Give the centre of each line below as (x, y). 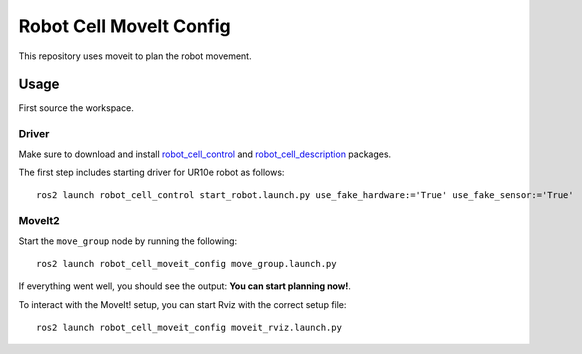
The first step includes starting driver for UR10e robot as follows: (151, 172)
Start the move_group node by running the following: (128, 241)
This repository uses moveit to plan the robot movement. (135, 56)
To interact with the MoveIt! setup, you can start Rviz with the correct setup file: (182, 304)
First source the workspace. (76, 108)
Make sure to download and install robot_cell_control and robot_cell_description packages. (205, 154)
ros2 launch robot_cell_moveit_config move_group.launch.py (186, 263)
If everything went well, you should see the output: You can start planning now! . (185, 286)
